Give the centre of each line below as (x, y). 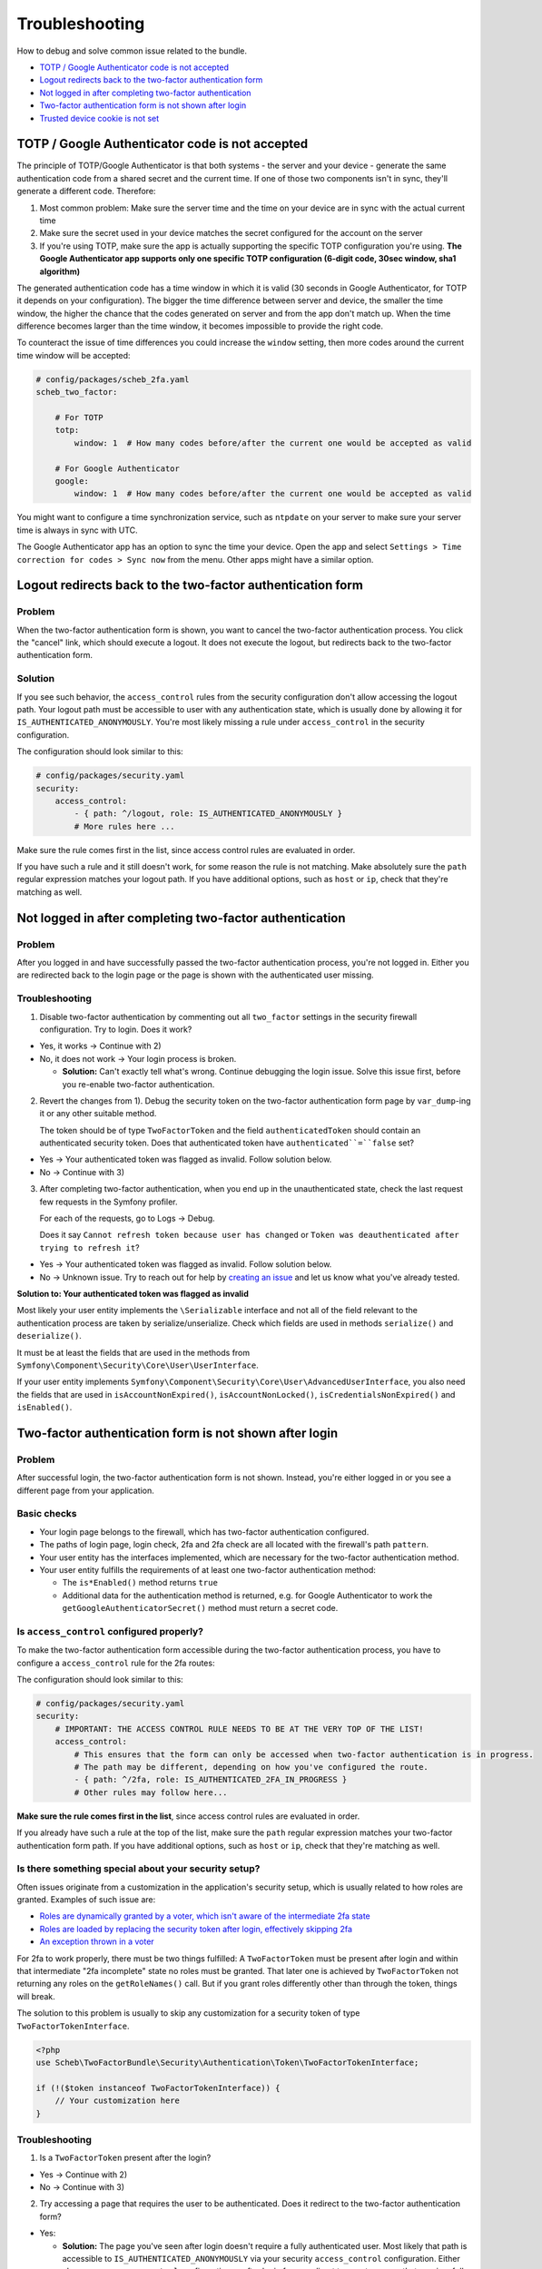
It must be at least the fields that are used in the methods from (133, 1352)
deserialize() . (49, 1336)
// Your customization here (118, 2101)
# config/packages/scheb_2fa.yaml (113, 379)
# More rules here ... (125, 826)
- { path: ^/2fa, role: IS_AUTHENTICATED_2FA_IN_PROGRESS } (211, 1780)
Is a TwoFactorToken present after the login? (125, 2158)
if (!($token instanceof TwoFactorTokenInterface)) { (158, 2088)
